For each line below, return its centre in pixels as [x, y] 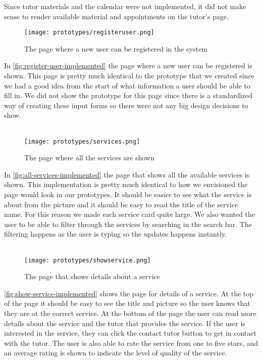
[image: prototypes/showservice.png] [88, 260]
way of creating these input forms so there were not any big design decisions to [126, 105]
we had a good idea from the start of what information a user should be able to [127, 85]
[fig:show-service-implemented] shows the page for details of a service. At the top [129, 293]
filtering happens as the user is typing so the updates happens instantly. [115, 234]
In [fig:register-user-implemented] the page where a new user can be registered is [128, 65]
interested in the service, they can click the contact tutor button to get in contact [130, 333]
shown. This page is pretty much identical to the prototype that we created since [129, 76]
